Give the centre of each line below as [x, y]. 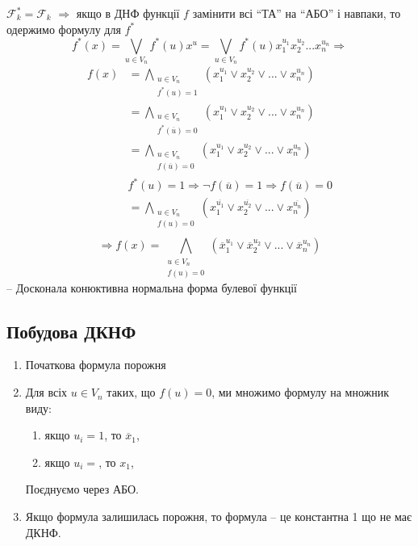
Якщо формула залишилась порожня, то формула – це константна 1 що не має [219, 517]
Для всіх [46, 392]
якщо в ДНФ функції [128, 13]
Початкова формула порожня [96, 365]
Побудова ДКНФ [71, 331]
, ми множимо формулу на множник [301, 392]
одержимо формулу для [64, 29]
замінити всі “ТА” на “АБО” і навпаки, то [297, 13]
